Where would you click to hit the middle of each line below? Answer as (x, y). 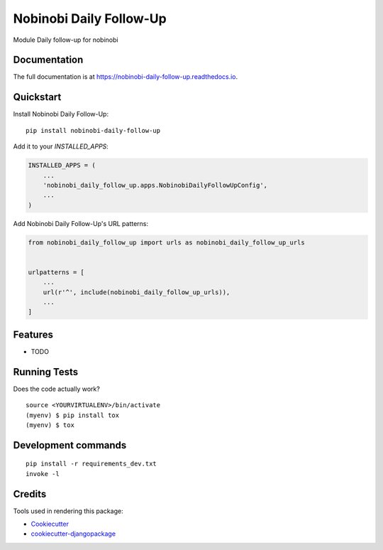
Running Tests (45, 372)
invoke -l (43, 474)
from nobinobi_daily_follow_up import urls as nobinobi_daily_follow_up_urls (166, 242)
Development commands (70, 445)
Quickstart (37, 97)
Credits (30, 494)
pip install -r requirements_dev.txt (91, 464)
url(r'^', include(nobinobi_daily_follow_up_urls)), (137, 292)
